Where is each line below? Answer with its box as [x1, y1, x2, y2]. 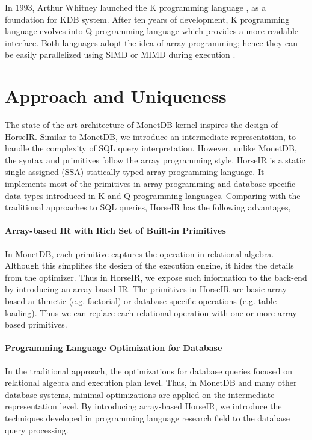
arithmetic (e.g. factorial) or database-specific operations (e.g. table [28, 295, 277, 307]
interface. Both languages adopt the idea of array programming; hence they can [5, 36, 298, 49]
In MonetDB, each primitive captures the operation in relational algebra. [5, 247, 274, 260]
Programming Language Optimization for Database [5, 341, 222, 354]
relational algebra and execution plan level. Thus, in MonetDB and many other [5, 376, 297, 389]
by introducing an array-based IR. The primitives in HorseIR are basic [5, 283, 265, 295]
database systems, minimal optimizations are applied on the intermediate [5, 388, 275, 400]
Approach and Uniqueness [5, 84, 227, 108]
